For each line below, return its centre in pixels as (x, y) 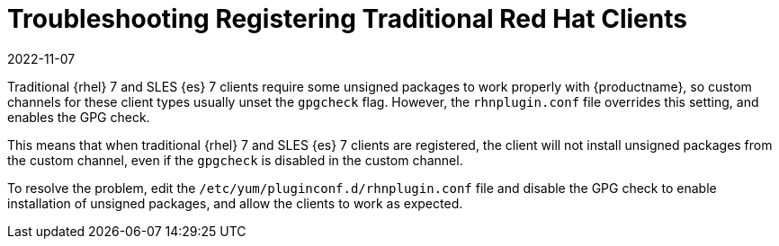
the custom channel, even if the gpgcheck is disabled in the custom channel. (235, 160)
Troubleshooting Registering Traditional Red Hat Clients (347, 19)
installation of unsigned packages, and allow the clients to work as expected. (235, 203)
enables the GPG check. (79, 117)
